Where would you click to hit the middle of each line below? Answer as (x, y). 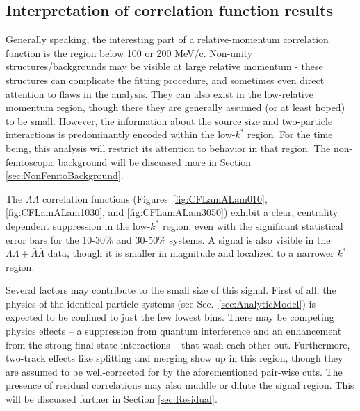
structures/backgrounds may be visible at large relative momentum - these (164, 66)
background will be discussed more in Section (155, 161)
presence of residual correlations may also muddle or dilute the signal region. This (180, 385)
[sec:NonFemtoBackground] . (65, 175)
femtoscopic (30, 161)
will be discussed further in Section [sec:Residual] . (112, 399)
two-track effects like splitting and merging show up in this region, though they (174, 358)
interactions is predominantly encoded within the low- (121, 134)
